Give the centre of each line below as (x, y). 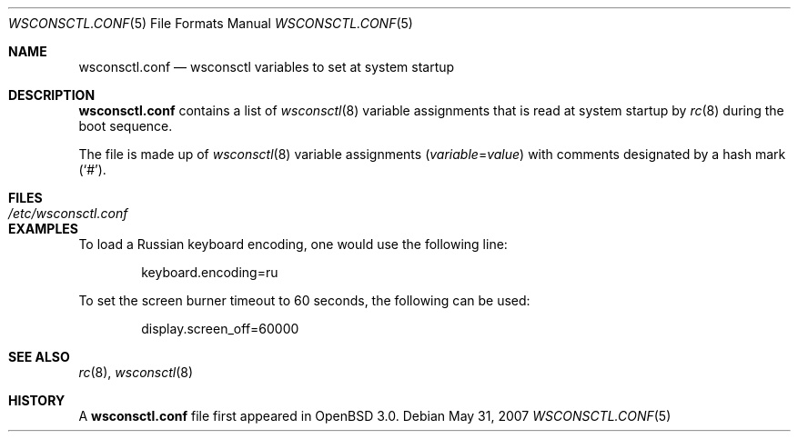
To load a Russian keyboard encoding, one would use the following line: (293, 244)
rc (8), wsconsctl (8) (136, 372)
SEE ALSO (39, 357)
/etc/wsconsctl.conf (68, 213)
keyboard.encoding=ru (210, 272)
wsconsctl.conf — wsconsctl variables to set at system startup (267, 67)
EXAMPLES (43, 229)
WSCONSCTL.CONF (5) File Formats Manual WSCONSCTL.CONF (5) (211, 23)
